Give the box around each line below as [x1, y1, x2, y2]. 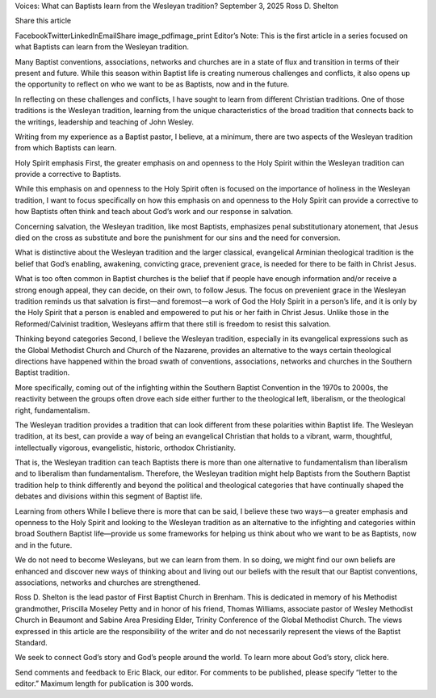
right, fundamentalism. [15, 405, 90, 415]
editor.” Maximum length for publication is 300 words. [15, 679, 194, 688]
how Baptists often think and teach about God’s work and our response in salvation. [15, 207, 294, 217]
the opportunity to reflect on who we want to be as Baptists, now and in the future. [15, 79, 290, 89]
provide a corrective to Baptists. [15, 170, 121, 179]
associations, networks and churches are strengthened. [15, 578, 201, 587]
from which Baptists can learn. [15, 143, 117, 153]
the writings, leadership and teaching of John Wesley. [15, 117, 194, 127]
